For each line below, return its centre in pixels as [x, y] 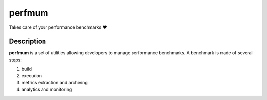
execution [32, 75]
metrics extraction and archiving [54, 83]
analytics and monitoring [47, 89]
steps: [15, 60]
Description [28, 41]
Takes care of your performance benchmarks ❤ [58, 27]
